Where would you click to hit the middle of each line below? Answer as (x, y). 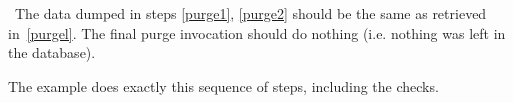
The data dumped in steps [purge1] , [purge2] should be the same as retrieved (250, 13)
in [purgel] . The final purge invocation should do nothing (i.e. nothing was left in (257, 32)
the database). (52, 52)
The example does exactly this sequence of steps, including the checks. (223, 85)
